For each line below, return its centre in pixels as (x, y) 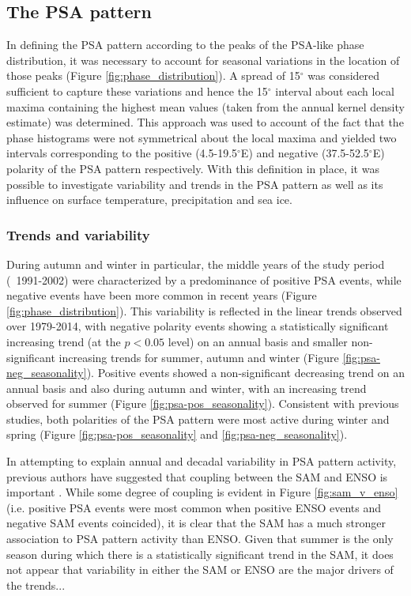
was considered (344, 75)
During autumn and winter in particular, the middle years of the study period (196, 264)
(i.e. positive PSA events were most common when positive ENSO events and (194, 507)
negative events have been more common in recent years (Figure (162, 295)
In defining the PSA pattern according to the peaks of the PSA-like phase (185, 45)
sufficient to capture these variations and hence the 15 (137, 91)
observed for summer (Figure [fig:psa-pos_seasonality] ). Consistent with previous (203, 404)
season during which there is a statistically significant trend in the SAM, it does (200, 554)
